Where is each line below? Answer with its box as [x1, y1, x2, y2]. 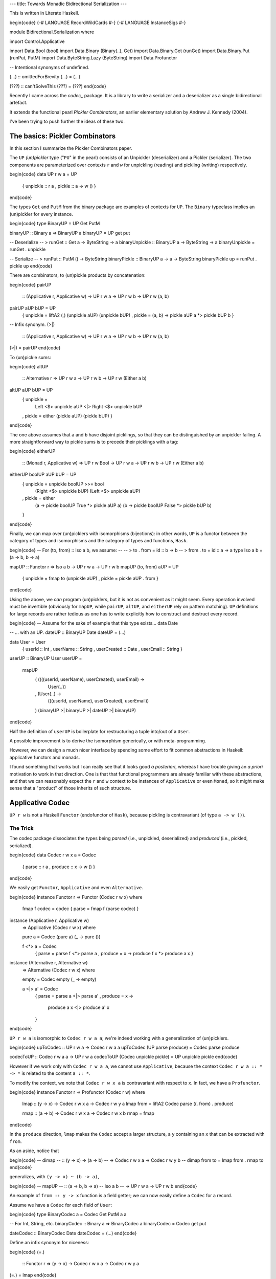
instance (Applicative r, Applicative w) [9, 917, 89, 923]
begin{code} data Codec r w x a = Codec [9, 852, 97, 858]
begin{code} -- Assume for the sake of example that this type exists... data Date [9, 620, 178, 626]
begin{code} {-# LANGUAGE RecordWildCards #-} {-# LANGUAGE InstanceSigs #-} [9, 19, 186, 26]
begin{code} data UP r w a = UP [9, 171, 77, 178]
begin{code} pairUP [9, 281, 52, 288]
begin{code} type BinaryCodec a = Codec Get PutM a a [9, 1211, 127, 1217]
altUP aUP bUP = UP [9, 387, 53, 393]
